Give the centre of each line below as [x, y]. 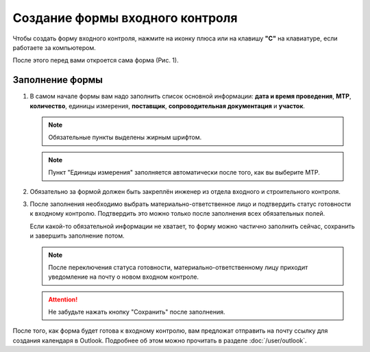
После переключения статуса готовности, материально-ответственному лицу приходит [178, 267]
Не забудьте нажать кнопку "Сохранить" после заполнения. [137, 312]
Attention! [63, 299]
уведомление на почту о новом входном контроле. [123, 277]
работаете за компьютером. [54, 47]
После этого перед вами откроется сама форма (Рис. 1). [96, 60]
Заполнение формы [58, 80]
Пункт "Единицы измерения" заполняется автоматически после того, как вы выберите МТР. [184, 173]
